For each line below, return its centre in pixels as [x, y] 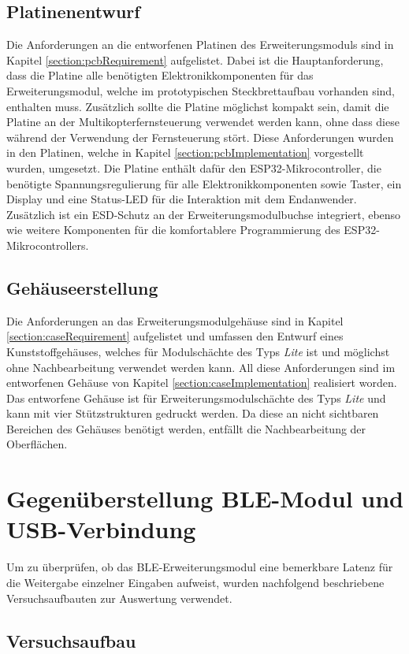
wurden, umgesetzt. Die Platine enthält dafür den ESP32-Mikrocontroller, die [194, 167]
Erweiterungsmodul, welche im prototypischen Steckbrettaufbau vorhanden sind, [201, 90]
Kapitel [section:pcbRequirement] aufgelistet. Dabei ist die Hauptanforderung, [195, 59]
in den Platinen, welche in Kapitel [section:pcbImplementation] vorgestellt [185, 152]
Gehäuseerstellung [82, 287]
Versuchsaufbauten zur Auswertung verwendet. [119, 598]
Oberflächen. [37, 444]
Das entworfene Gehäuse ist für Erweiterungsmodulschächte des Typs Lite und [196, 398]
